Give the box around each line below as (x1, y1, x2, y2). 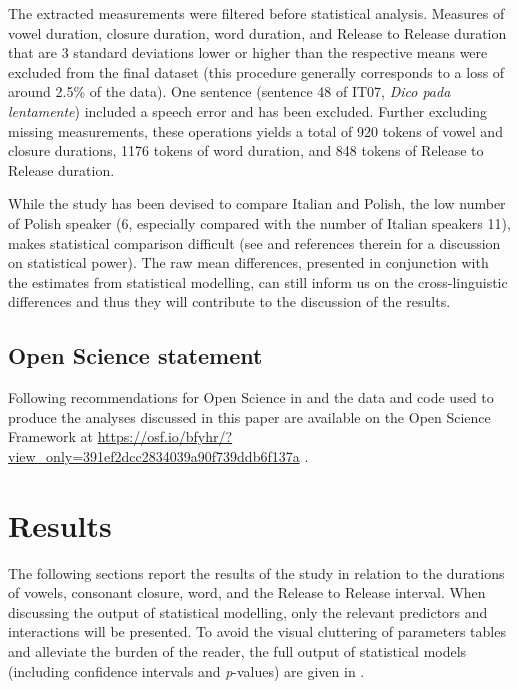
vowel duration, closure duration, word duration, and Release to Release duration (8, 22, 507, 43)
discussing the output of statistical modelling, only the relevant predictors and (8, 601, 488, 622)
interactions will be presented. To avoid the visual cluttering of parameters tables (8, 621, 506, 642)
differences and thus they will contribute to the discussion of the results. (8, 291, 451, 312)
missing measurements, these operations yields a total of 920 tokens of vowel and (8, 120, 503, 141)
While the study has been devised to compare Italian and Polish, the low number (8, 193, 506, 214)
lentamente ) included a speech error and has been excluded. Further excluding (8, 100, 487, 121)
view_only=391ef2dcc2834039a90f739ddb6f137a (8, 445, 300, 466)
